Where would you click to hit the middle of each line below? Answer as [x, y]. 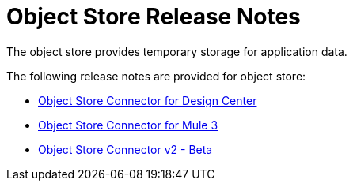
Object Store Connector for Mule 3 [128, 125]
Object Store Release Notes [154, 17]
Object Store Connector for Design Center [148, 100]
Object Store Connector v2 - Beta [125, 149]
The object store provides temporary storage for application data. [177, 51]
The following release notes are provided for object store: [156, 76]
